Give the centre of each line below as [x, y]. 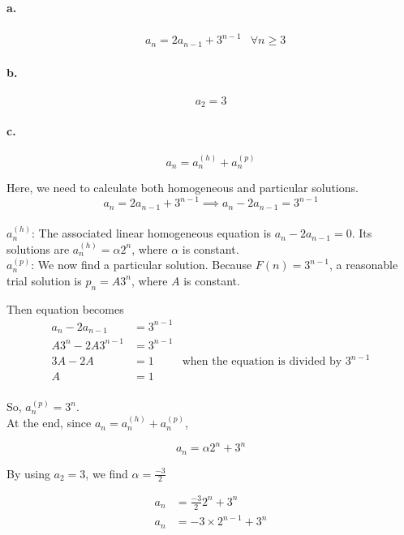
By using [28, 473]
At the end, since [49, 423]
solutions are [38, 248]
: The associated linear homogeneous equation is [151, 233]
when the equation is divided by [262, 362]
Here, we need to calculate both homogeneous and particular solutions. [183, 188]
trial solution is [44, 280]
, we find [107, 473]
